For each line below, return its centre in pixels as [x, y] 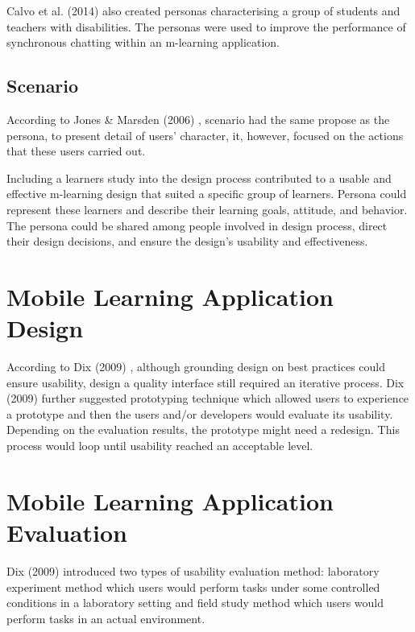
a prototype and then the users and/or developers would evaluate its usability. [200, 413]
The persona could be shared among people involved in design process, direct [197, 225]
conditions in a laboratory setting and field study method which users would [195, 603]
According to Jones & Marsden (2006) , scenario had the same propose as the [198, 119]
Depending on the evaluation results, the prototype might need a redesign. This [203, 430]
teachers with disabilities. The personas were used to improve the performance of [206, 26]
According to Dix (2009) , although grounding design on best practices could [196, 367]
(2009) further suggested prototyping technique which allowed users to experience [208, 398]
